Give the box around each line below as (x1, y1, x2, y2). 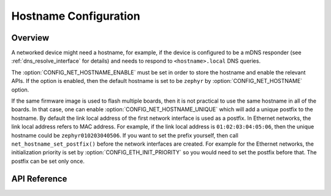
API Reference (11, 173, 67, 184)
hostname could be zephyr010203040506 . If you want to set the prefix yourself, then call (11, 131, 238, 139)
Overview (11, 33, 50, 43)
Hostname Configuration (11, 9, 140, 23)
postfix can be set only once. (11, 157, 85, 165)
